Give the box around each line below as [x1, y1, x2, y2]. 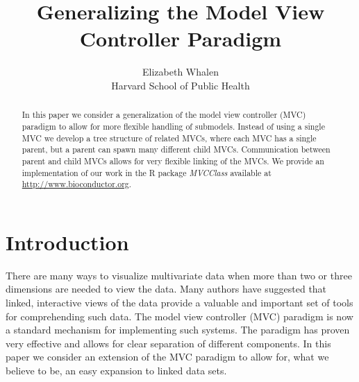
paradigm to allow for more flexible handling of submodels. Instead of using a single [22, 120, 325, 132]
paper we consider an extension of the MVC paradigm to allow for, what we [6, 349, 329, 364]
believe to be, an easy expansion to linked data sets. [6, 363, 227, 377]
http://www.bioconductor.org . [22, 178, 132, 190]
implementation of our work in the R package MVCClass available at [22, 166, 272, 178]
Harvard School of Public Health [111, 78, 250, 92]
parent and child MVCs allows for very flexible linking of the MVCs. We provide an [22, 155, 324, 166]
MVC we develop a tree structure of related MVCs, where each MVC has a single [22, 132, 317, 144]
